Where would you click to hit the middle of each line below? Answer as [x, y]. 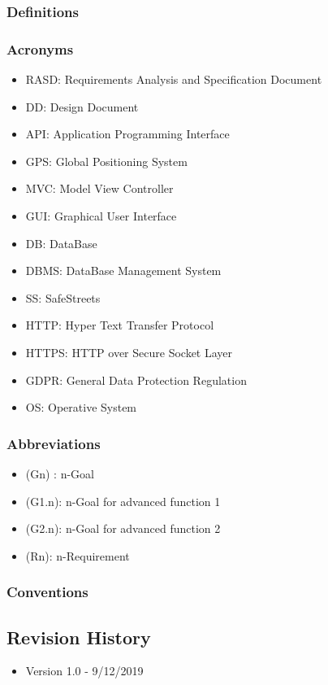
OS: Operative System [81, 407]
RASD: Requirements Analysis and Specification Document [174, 79]
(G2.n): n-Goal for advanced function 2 [123, 528]
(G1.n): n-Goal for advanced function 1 [123, 501]
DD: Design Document [82, 106]
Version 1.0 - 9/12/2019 [84, 671]
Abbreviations [54, 443]
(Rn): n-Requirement [78, 555]
